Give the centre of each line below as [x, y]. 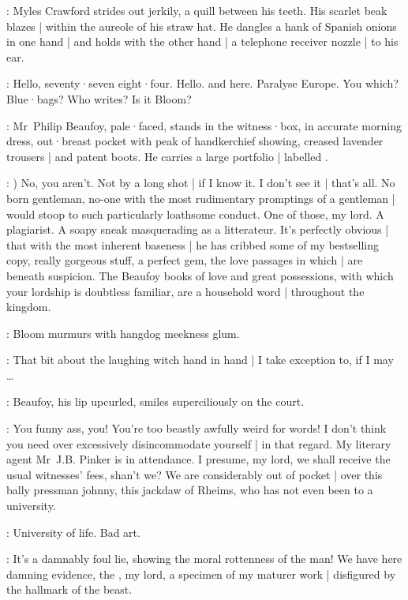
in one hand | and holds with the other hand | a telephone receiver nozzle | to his [202, 41]
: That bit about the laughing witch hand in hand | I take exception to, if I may [200, 360]
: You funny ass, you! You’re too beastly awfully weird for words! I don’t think [197, 428]
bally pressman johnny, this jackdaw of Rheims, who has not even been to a [190, 490]
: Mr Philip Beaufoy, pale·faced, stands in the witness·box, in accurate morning [204, 125]
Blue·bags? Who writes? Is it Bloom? [99, 98]
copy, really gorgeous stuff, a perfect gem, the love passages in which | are [185, 260]
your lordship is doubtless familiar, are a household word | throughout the [185, 291]
